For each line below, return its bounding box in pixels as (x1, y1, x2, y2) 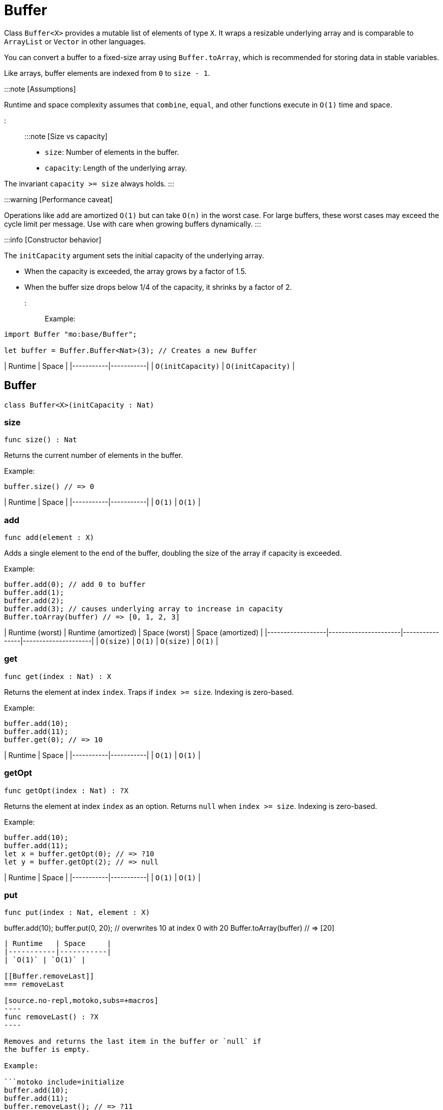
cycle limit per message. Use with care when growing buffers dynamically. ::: (4, 219, 261, 228)
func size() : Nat (4, 436, 77, 444)
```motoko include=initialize (4, 1078, 125, 1087)
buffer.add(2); (4, 597, 65, 605)
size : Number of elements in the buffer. (45, 147, 179, 156)
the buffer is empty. (4, 1045, 90, 1054)
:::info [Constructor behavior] (4, 235, 102, 244)
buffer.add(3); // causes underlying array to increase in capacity (4, 605, 283, 613)
